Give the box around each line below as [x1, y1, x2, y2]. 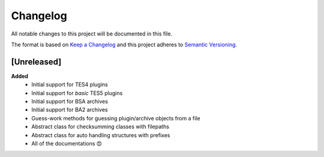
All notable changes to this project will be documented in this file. [11, 30, 173, 37]
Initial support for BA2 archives [31, 106, 108, 114]
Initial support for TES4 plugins [31, 81, 108, 88]
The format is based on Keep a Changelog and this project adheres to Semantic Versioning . [11, 41, 237, 48]
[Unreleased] [11, 57, 62, 67]
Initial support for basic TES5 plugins [31, 89, 123, 96]
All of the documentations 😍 [31, 140, 102, 147]
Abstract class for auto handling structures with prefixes [31, 131, 170, 138]
